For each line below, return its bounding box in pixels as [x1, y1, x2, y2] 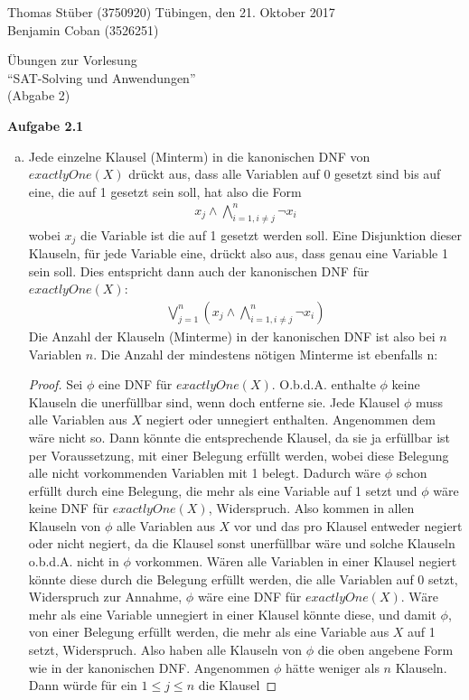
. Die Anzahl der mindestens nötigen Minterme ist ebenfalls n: [93, 344, 438, 363]
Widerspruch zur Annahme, [28, 587, 183, 606]
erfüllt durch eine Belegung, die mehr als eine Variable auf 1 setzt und [28, 481, 417, 499]
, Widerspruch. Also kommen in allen [208, 499, 415, 518]
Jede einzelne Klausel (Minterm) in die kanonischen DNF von [28, 146, 371, 165]
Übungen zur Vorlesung [7, 51, 137, 70]
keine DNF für [28, 499, 109, 518]
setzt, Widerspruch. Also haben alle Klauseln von [28, 640, 302, 659]
